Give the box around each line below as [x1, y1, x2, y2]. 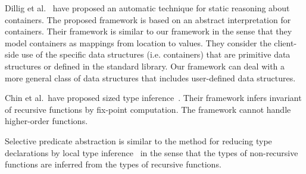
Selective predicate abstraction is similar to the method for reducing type [5, 134, 272, 147]
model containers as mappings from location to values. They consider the [5, 36, 271, 49]
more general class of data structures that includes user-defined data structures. [5, 71, 296, 84]
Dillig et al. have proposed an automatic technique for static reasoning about [5, 2, 290, 14]
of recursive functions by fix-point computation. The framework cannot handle [5, 103, 291, 115]
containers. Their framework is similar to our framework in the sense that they [5, 25, 292, 37]
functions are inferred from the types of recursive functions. [5, 158, 221, 170]
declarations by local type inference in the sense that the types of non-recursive [5, 146, 298, 159]
